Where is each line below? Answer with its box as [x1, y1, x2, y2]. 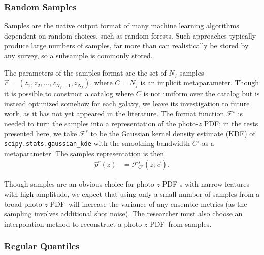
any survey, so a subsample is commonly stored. [4, 50, 153, 60]
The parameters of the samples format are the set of [4, 67, 167, 78]
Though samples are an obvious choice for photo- [4, 178, 157, 189]
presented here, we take [4, 128, 77, 138]
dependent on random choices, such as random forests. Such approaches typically [4, 30, 256, 41]
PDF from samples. [150, 218, 212, 229]
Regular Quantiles [4, 240, 80, 252]
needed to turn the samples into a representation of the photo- [4, 118, 199, 128]
